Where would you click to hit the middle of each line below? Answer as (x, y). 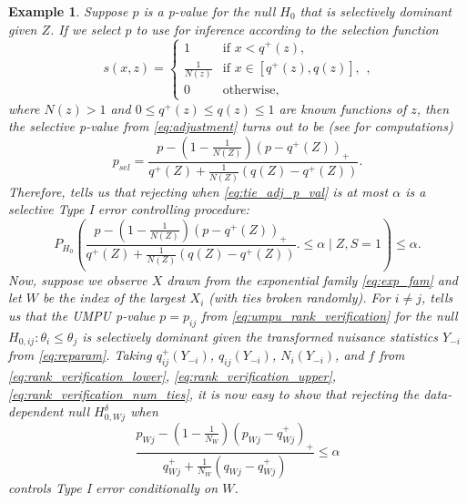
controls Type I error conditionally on (113, 487)
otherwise (249, 91)
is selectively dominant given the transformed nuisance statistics (260, 336)
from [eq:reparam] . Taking (80, 355)
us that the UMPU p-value (82, 315)
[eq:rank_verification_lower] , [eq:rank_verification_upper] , (173, 375)
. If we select (86, 29)
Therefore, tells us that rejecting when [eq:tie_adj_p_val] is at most (198, 191)
